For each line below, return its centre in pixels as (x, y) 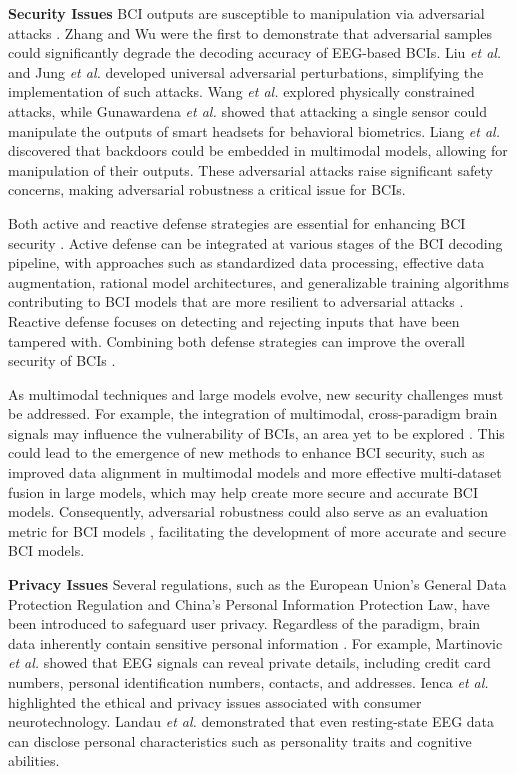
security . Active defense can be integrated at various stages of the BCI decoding (255, 242)
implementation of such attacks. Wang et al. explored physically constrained (241, 91)
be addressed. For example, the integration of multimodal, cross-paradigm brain (253, 413)
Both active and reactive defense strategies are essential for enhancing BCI (237, 222)
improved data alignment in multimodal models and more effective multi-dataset (255, 472)
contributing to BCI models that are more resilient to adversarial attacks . (236, 301)
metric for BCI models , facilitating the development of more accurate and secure (257, 530)
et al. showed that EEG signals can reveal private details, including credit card (249, 662)
